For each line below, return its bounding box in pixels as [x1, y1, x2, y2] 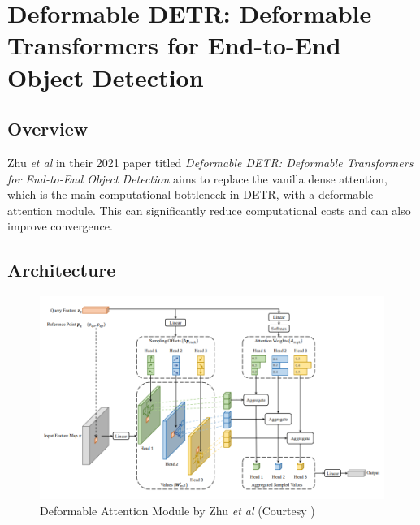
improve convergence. [7, 217, 113, 235]
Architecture [7, 257, 116, 282]
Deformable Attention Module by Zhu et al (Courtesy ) [40, 501, 315, 519]
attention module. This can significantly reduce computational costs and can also [7, 201, 411, 218]
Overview [7, 116, 89, 141]
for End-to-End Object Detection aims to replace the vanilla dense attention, [7, 170, 388, 187]
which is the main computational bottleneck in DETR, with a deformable [7, 186, 374, 203]
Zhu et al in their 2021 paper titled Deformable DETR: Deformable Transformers [7, 153, 414, 170]
